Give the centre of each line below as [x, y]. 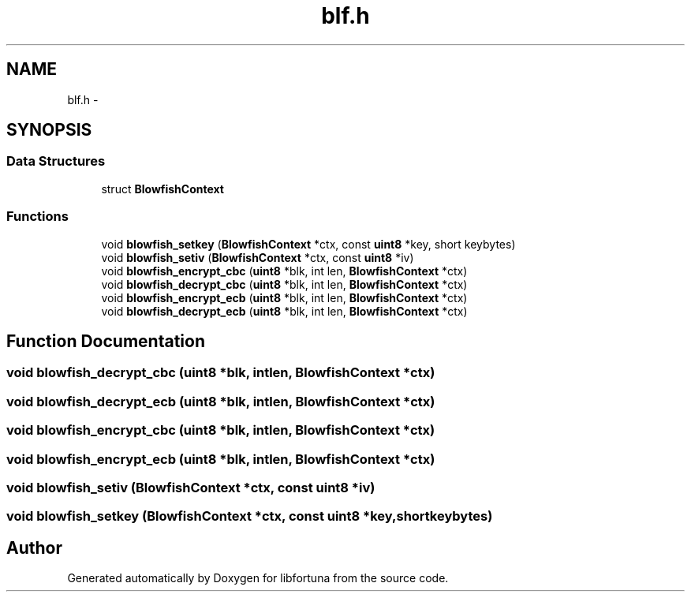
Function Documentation [106, 341]
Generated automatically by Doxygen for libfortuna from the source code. [258, 578]
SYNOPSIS [49, 130]
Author [34, 548]
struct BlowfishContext [162, 189]
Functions [37, 217]
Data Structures [56, 161]
